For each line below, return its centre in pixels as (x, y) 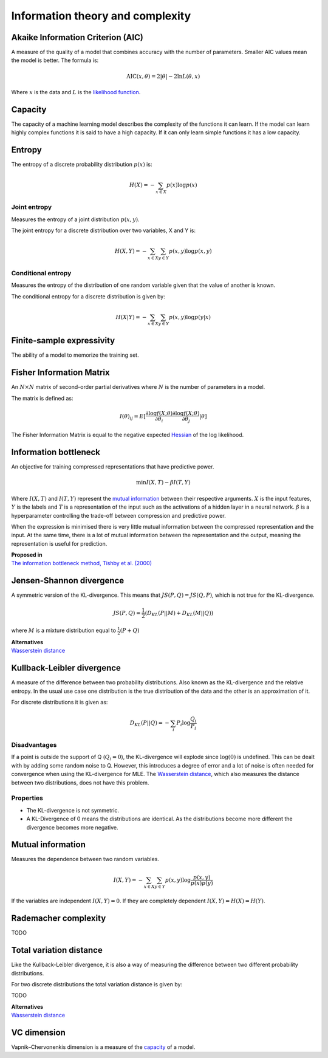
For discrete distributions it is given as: (60, 702)
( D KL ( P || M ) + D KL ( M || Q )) (179, 613)
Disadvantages (34, 745)
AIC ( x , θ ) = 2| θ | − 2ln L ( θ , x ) (163, 76)
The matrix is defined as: (42, 398)
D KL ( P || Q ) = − (149, 724)
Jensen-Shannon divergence (68, 581)
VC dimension (39, 1032)
